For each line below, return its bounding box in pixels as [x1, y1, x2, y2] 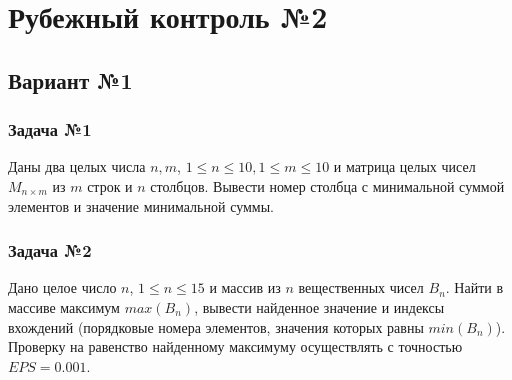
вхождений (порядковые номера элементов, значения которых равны [8, 316, 424, 337]
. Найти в [445, 277, 504, 298]
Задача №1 [8, 117, 92, 142]
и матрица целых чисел [333, 156, 476, 177]
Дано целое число [8, 277, 117, 298]
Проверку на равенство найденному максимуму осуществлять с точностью [8, 336, 463, 357]
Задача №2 [8, 238, 92, 263]
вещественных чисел [298, 277, 424, 298]
